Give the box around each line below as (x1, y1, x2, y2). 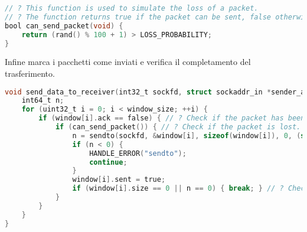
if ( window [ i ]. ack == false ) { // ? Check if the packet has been (38, 114, 305, 123)
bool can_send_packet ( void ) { (5, 21, 123, 30)
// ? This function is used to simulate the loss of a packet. (5, 4, 259, 12)
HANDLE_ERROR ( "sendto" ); (89, 149, 187, 158)
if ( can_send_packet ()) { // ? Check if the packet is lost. (55, 123, 301, 132)
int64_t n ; (21, 96, 64, 105)
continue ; (89, 158, 128, 166)
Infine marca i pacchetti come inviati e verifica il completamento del (5, 55, 251, 68)
